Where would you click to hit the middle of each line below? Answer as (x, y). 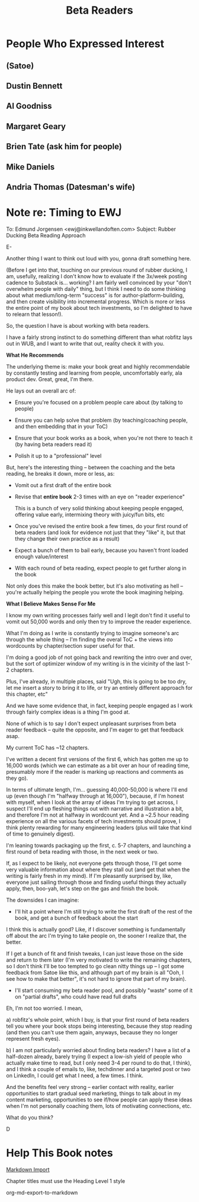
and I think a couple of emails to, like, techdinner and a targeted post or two (98, 1069)
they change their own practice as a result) (67, 538)
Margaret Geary (36, 126)
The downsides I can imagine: (43, 900)
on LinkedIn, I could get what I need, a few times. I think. (75, 1075)
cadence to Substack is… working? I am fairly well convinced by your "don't (99, 283)
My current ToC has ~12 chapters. (48, 748)
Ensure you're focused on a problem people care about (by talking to (99, 402)
